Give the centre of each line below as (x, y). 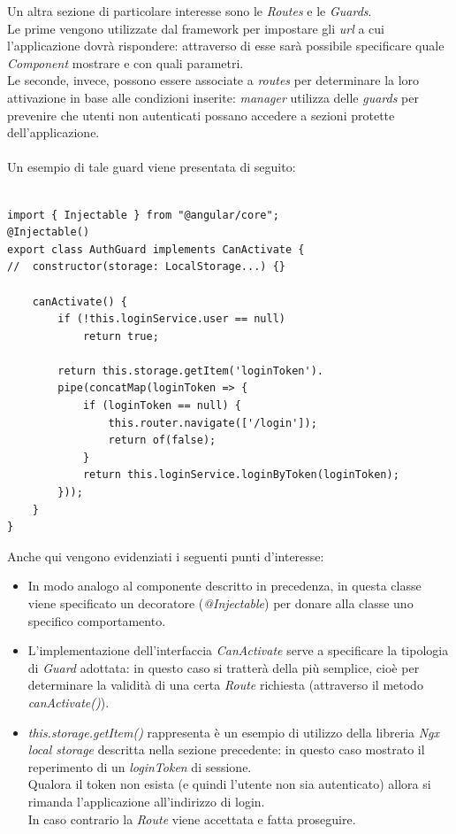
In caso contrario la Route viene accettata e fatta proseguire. (192, 819)
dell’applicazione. (53, 132)
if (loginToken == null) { (162, 406)
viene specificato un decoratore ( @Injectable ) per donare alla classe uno (220, 603)
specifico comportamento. (97, 620)
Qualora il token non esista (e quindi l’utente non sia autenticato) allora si (229, 784)
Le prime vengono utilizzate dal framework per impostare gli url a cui (196, 28)
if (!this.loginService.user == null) (171, 319)
